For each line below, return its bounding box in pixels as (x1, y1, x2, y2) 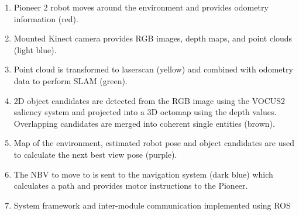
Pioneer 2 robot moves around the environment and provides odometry (13, 1, 269, 13)
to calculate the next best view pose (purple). (13, 148, 177, 160)
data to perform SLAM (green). (13, 74, 128, 86)
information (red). (13, 12, 78, 25)
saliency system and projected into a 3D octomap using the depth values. (13, 106, 277, 118)
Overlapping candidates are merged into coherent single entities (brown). (13, 117, 275, 129)
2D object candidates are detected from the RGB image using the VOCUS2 (13, 94, 286, 106)
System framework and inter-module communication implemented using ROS (13, 199, 291, 211)
